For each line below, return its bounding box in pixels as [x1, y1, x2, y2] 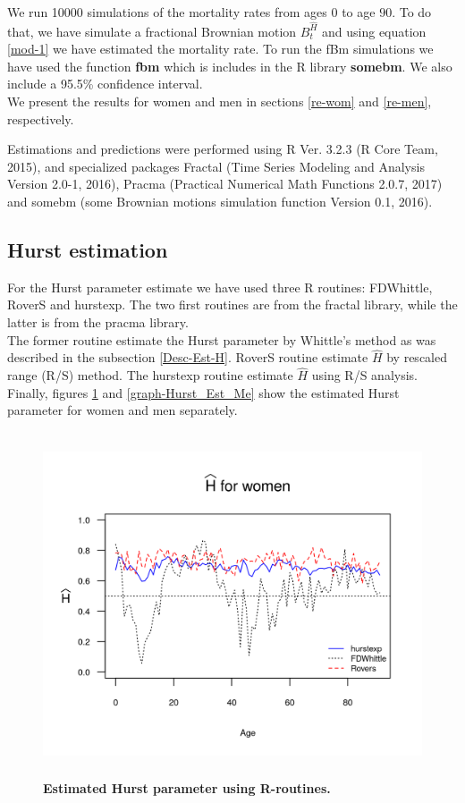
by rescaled [386, 348, 447, 367]
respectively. [7, 109, 74, 128]
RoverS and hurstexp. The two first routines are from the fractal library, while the [7, 295, 458, 314]
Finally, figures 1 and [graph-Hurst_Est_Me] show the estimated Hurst [7, 383, 400, 401]
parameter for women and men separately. [7, 401, 238, 419]
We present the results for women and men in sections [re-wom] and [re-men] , [7, 92, 432, 111]
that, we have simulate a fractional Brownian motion [7, 21, 297, 40]
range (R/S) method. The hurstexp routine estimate [7, 366, 293, 385]
